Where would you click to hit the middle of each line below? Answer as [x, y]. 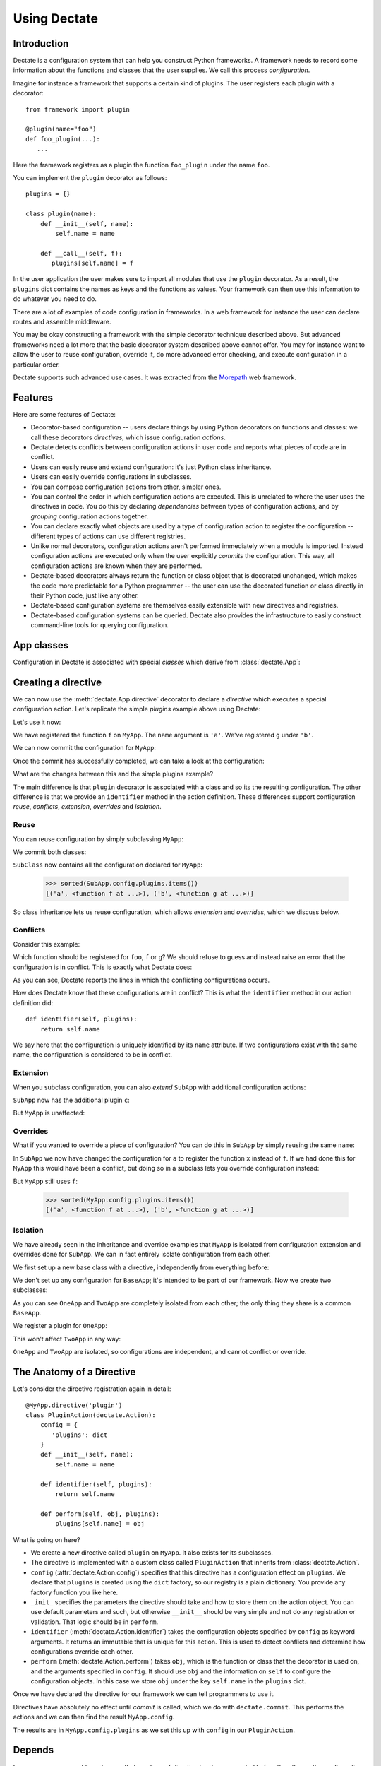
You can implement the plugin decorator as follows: [90, 177]
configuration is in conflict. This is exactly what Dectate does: [103, 967]
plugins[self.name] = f [93, 263]
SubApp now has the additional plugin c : [71, 1100]
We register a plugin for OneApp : [60, 1326]
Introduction [41, 43]
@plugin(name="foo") [61, 129]
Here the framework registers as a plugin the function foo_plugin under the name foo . [141, 165]
